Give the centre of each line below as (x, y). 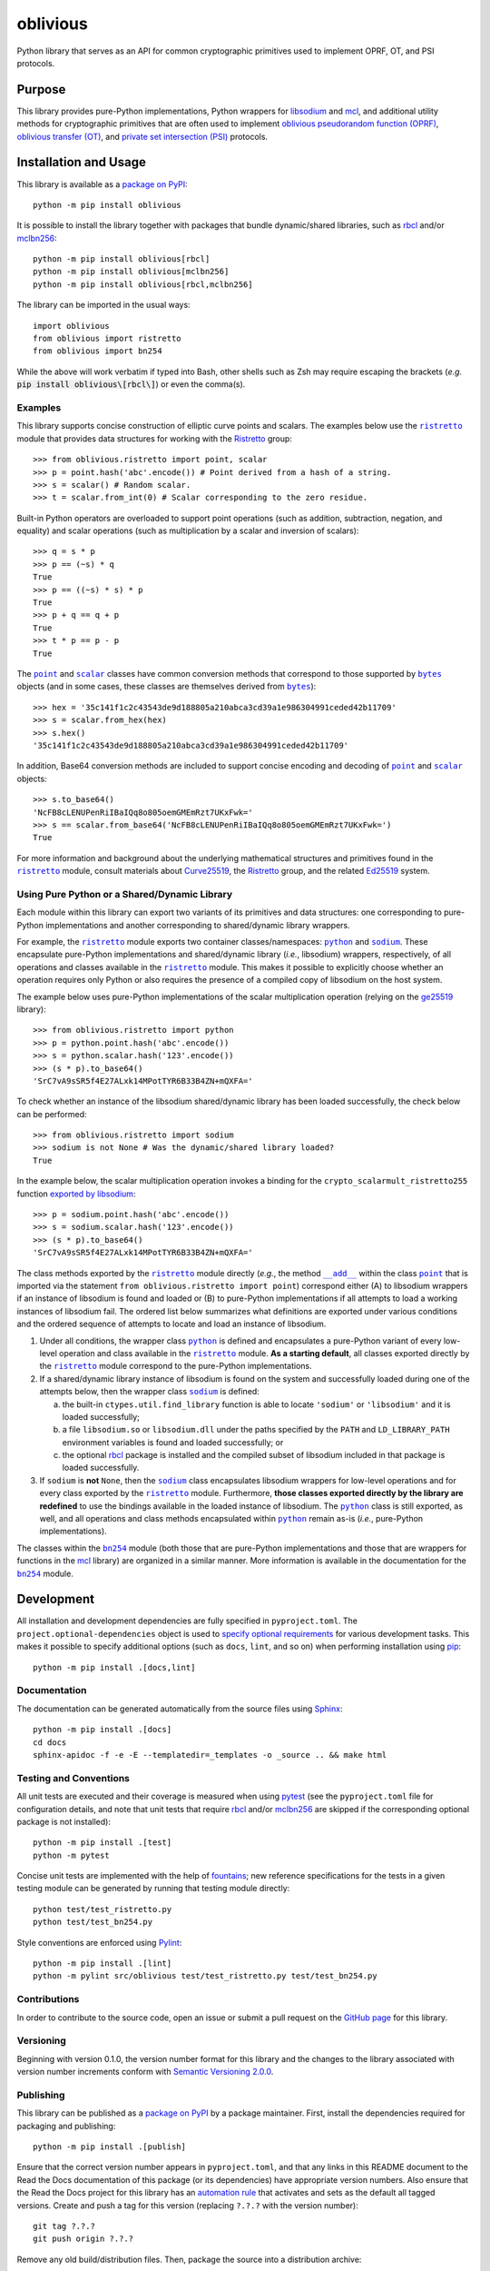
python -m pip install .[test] (103, 1843)
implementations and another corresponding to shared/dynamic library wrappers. (198, 925)
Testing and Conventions (73, 1778)
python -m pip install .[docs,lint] (114, 1667)
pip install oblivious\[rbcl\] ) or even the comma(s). (131, 384)
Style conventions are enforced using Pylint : (99, 1942)
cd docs (50, 1742)
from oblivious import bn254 (98, 351)
